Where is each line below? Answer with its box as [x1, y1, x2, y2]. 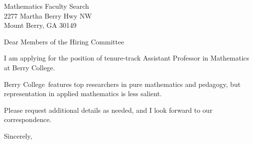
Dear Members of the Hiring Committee [4, 36, 124, 46]
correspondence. [4, 114, 51, 124]
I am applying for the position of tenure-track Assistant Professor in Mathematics [4, 53, 250, 63]
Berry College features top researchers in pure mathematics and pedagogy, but [4, 79, 241, 89]
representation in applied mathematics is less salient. [4, 88, 162, 99]
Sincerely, [4, 130, 32, 141]
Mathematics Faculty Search [4, 1, 89, 11]
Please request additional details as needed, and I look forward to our [4, 104, 213, 115]
